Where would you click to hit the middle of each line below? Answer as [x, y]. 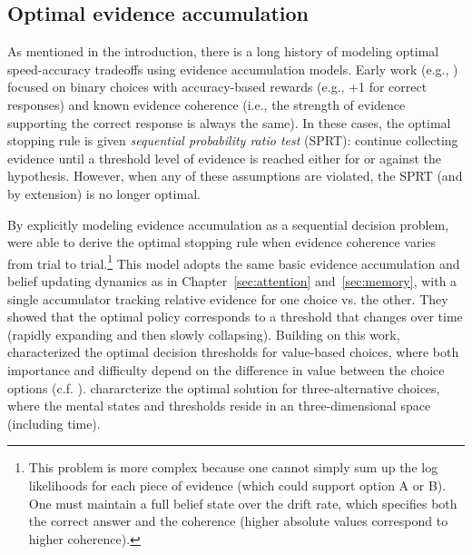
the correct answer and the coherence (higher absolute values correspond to [238, 521]
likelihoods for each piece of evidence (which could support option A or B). [237, 485]
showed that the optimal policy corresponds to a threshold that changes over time [235, 317]
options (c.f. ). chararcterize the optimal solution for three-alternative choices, [224, 387]
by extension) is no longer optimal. [104, 193]
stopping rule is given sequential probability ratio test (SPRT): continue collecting [233, 140]
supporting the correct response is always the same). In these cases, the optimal [229, 122]
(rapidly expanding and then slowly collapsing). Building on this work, [204, 334]
